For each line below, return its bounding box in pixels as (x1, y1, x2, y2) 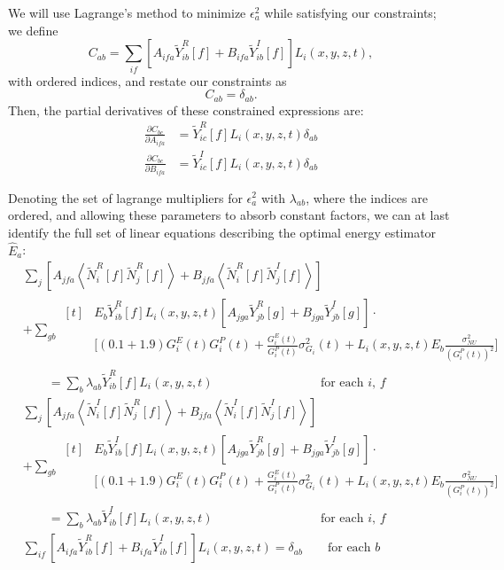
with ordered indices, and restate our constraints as (8, 71, 287, 90)
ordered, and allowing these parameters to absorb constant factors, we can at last (8, 206, 450, 224)
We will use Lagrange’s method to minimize (8, 4, 246, 21)
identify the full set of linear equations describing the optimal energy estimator (8, 223, 437, 241)
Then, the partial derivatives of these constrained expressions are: (8, 100, 364, 119)
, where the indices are (306, 188, 428, 207)
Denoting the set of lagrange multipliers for (8, 188, 243, 207)
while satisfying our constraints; (264, 4, 437, 21)
